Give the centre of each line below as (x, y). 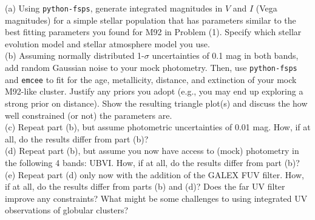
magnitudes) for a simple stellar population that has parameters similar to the (151, 20)
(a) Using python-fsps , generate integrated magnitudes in (114, 8)
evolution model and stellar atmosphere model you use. (107, 43)
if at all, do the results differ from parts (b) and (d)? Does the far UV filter (145, 186)
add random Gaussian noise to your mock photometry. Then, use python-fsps (151, 68)
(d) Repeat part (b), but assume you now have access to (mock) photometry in (152, 151)
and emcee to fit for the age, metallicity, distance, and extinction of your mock (151, 79)
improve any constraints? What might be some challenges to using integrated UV (156, 198)
